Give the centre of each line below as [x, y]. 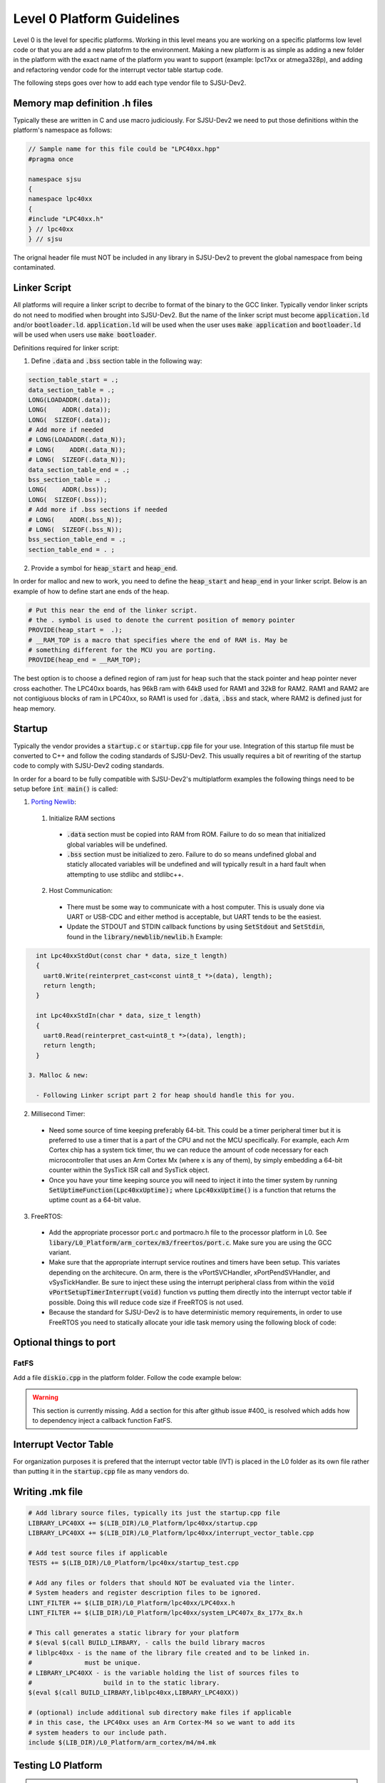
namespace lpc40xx [60, 199]
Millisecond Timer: [58, 1114]
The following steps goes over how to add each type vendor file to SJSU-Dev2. [130, 83]
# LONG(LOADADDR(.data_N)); [77, 440]
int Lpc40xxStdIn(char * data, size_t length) [119, 1016]
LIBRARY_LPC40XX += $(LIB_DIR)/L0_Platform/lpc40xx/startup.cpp [143, 1523]
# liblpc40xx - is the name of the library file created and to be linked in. [169, 1652]
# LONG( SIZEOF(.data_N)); [77, 460]
